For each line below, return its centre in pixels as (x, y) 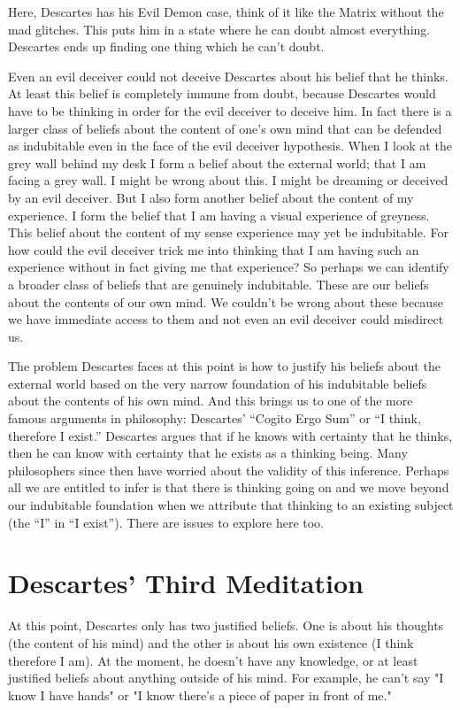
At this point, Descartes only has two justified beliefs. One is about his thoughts (226, 625)
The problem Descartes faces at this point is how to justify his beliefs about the (224, 366)
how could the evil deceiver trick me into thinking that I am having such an (214, 249)
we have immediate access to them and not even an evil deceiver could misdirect (226, 319)
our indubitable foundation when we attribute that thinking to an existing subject (231, 505)
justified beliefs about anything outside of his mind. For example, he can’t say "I (226, 678)
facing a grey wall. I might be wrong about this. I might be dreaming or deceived (228, 180)
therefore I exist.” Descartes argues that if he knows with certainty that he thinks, (230, 435)
